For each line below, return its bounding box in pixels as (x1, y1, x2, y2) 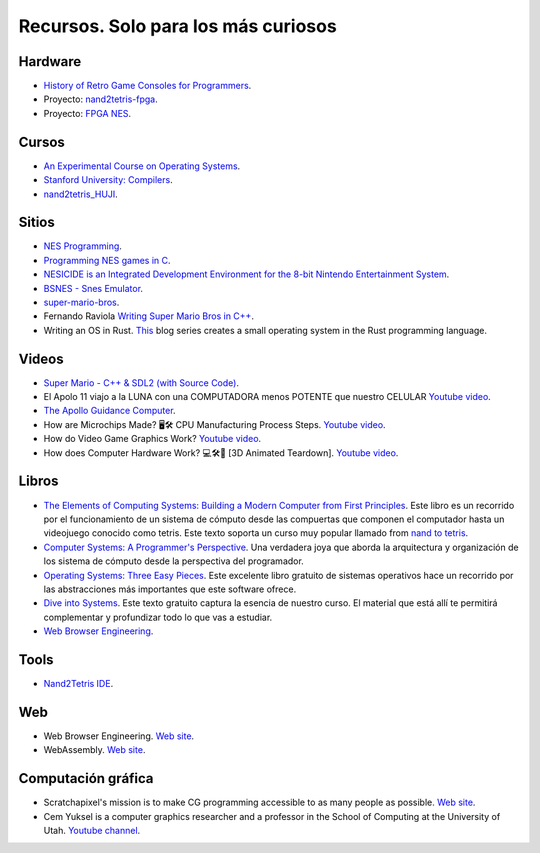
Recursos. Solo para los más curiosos (18, 15, 337, 37)
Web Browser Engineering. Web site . (43, 730, 195, 742)
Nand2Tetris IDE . (43, 677, 114, 689)
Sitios (18, 214, 55, 231)
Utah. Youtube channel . (43, 824, 141, 836)
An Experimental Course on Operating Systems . (43, 160, 241, 172)
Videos (18, 350, 64, 367)
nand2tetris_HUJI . (43, 188, 119, 200)
